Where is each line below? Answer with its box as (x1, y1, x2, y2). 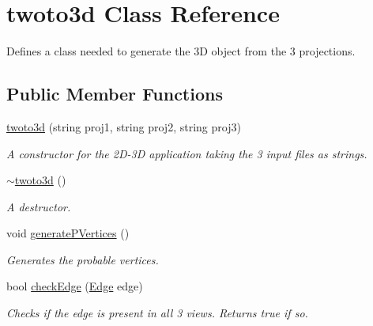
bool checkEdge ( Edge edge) (6, 278, 143, 294)
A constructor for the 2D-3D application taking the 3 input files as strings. (6, 145, 367, 161)
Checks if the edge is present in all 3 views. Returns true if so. (6, 305, 308, 321)
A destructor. (6, 198, 71, 214)
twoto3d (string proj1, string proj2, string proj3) (6, 118, 241, 135)
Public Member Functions (6, 81, 223, 106)
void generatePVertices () (6, 225, 130, 241)
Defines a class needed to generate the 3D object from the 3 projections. (6, 43, 356, 59)
